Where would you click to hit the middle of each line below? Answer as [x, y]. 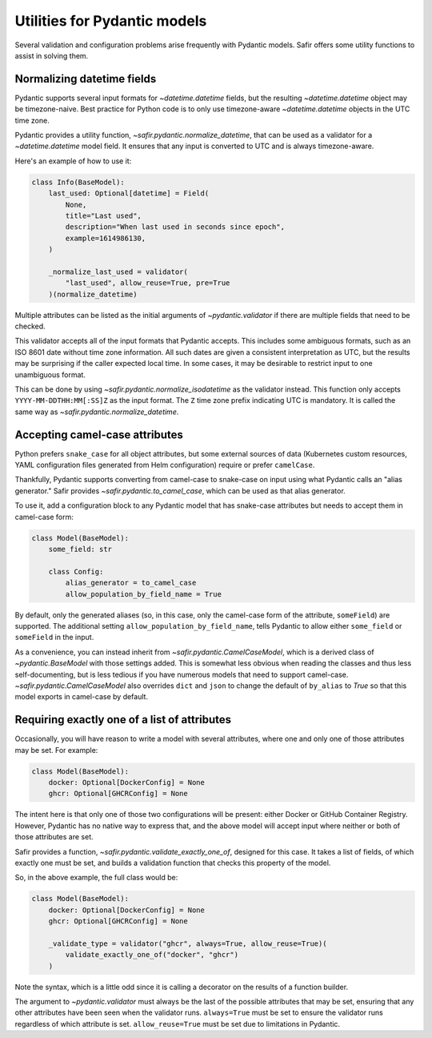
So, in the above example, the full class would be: [96, 878]
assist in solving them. [52, 55]
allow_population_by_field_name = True [143, 594]
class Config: [76, 571]
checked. [30, 326]
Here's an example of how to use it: [73, 161]
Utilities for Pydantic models [111, 21]
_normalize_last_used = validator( [118, 272]
